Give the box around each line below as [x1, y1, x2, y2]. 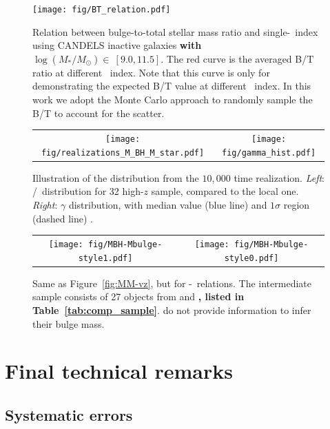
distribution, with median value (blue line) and [68, 197, 267, 211]
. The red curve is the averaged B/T [161, 51, 314, 65]
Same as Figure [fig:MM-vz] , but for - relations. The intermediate [32, 275, 311, 290]
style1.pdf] [78, 253, 133, 263]
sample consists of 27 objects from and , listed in [32, 289, 245, 304]
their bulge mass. [32, 316, 105, 331]
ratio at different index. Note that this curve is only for [32, 65, 270, 79]
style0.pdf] [224, 253, 279, 263]
